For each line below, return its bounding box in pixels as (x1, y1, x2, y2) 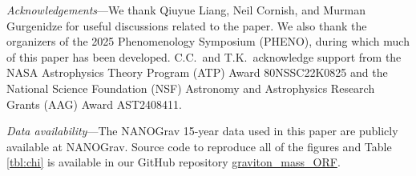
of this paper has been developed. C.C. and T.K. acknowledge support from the (6, 48, 402, 65)
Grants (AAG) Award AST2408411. (6, 95, 182, 112)
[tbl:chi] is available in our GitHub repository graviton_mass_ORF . (6, 154, 341, 170)
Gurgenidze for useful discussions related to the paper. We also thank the (6, 17, 367, 34)
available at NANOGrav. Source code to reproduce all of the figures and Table (6, 138, 392, 154)
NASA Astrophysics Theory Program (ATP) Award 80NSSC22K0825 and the (6, 64, 388, 81)
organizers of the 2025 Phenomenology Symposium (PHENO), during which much (6, 33, 410, 50)
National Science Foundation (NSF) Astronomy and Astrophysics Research (6, 79, 375, 96)
